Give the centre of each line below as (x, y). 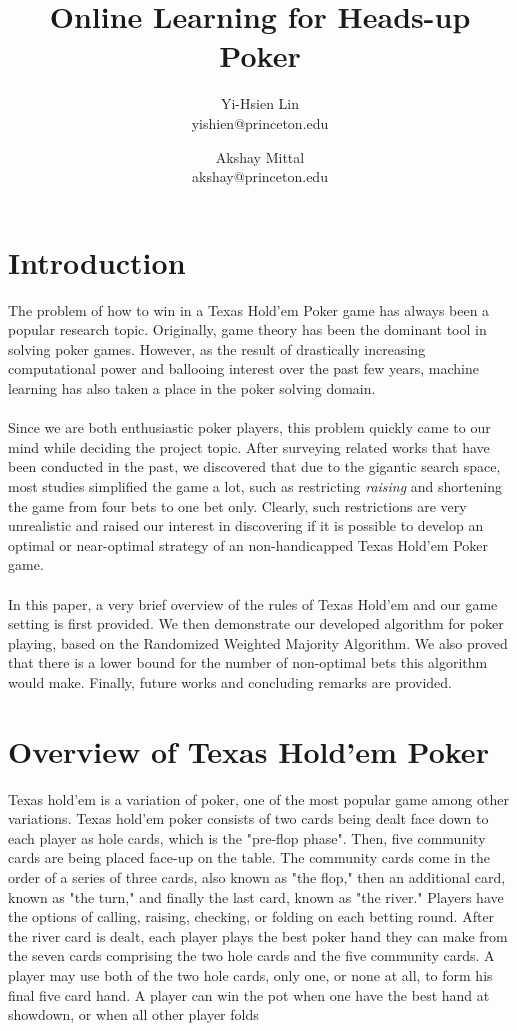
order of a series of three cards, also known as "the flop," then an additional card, (257, 877)
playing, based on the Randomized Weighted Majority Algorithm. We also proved (258, 642)
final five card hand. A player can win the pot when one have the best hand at (249, 994)
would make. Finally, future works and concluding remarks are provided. (230, 681)
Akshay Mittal (260, 156)
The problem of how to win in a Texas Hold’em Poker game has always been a (249, 309)
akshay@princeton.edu (260, 176)
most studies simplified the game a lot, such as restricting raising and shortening (255, 485)
